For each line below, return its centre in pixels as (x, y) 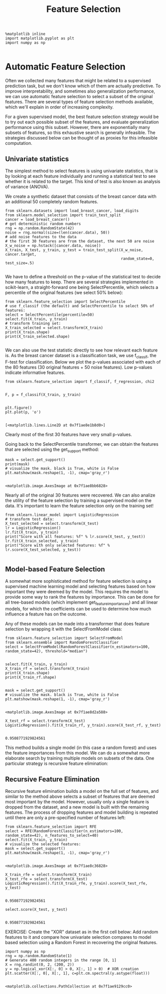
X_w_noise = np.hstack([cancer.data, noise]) (53, 246)
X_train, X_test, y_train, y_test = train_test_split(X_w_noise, (74, 250)
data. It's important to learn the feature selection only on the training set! (80, 505)
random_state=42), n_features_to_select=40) (52, 835)
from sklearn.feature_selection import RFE (51, 827)
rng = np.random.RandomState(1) (39, 956)
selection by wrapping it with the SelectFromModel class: (64, 629)
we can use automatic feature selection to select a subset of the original (79, 97)
